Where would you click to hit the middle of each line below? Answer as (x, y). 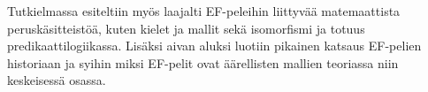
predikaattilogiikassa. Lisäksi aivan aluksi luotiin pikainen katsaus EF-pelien (214, 46)
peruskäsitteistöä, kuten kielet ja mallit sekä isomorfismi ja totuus (186, 28)
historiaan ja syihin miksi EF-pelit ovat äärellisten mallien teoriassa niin (203, 62)
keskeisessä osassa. (57, 80)
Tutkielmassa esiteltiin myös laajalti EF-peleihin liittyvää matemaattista (204, 11)
